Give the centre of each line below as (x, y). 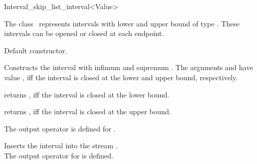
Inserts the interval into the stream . (61, 145)
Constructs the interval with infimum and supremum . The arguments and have (129, 67)
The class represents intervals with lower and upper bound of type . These (122, 23)
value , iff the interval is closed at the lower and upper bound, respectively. (121, 77)
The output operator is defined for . (60, 128)
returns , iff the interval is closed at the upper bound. (88, 111)
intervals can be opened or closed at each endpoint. (84, 33)
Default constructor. (36, 50)
